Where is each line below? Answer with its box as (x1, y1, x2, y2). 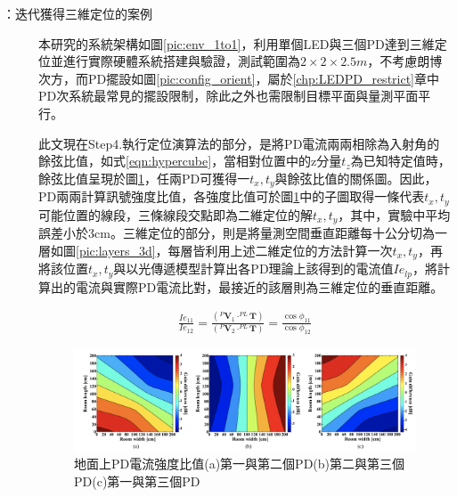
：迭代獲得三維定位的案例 (3, 4, 152, 22)
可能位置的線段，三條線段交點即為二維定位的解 (38, 205, 313, 224)
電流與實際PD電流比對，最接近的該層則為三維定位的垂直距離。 (75, 277, 444, 296)
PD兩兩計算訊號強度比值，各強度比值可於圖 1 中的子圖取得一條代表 (38, 187, 425, 206)
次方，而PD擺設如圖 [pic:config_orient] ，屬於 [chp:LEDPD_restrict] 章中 (38, 69, 440, 87)
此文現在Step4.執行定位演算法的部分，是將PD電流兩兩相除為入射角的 (38, 134, 440, 152)
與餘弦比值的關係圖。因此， (274, 168, 437, 187)
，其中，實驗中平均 (338, 205, 451, 224)
